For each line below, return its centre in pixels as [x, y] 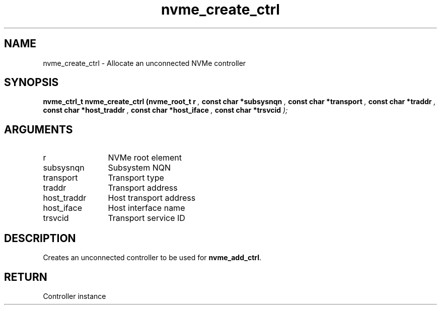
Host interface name [146, 208]
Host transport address [152, 198]
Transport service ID [146, 218]
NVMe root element [145, 158]
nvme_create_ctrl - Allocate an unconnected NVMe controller [144, 63]
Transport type [136, 178]
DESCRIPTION [40, 238]
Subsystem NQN [139, 168]
